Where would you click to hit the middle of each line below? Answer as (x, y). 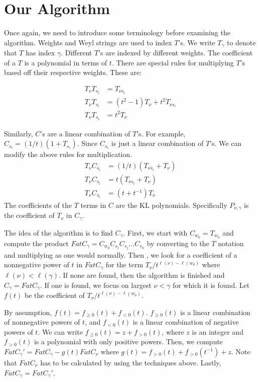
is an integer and (218, 331)
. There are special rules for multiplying (173, 62)
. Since (87, 143)
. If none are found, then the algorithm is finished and (142, 275)
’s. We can (226, 143)
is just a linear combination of (157, 143)
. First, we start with (155, 232)
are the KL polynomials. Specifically (171, 205)
